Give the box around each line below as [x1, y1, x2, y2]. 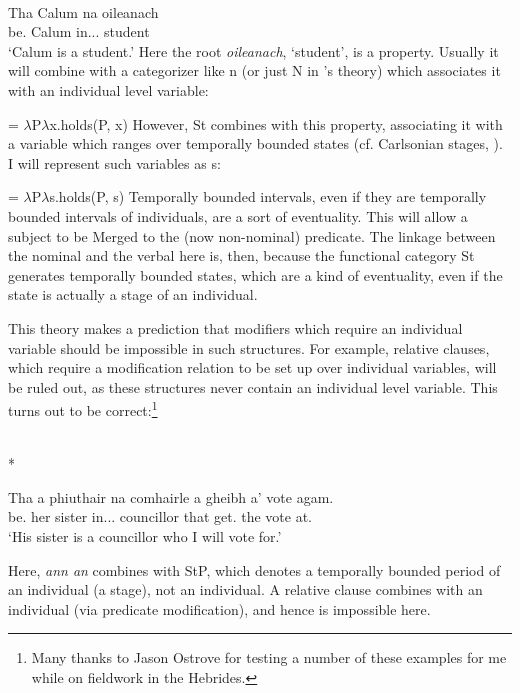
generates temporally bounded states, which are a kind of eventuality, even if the [8, 264, 503, 285]
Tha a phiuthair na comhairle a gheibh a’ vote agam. [8, 486, 334, 507]
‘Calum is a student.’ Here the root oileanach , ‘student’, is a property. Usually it [8, 40, 499, 61]
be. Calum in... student [8, 21, 150, 42]
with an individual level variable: [8, 79, 209, 100]
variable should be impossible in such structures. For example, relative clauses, [8, 337, 490, 358]
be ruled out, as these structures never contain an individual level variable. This [8, 376, 498, 397]
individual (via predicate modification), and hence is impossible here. [8, 598, 431, 619]
